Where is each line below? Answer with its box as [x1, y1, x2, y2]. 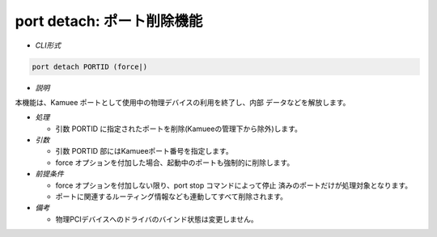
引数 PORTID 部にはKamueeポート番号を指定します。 [55, 146, 234, 156]
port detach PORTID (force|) [32, 61, 148, 71]
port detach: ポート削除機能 [15, 12, 203, 30]
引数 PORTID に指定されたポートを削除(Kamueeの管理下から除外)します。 [55, 124, 303, 133]
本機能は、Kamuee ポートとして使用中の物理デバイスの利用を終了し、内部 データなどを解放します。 [15, 97, 350, 107]
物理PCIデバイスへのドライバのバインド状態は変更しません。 [55, 214, 258, 224]
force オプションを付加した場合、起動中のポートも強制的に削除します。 [55, 158, 295, 167]
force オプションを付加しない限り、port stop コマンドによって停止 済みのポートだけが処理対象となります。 [55, 180, 413, 190]
